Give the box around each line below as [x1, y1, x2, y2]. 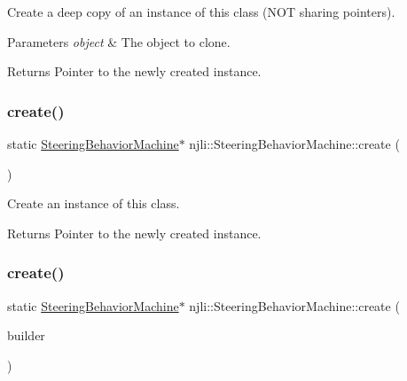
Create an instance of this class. [7, 194, 180, 213]
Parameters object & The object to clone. [7, 32, 231, 51]
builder [7, 326, 45, 345]
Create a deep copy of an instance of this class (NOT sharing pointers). [7, 3, 395, 20]
